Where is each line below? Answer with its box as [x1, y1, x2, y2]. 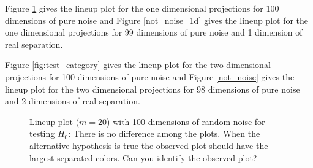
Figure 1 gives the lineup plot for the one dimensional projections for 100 [5, 2, 279, 14]
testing [29, 127, 55, 140]
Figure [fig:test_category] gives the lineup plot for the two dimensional [5, 58, 271, 71]
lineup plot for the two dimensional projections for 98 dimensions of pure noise [5, 82, 300, 95]
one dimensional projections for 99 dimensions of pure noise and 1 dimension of [5, 26, 303, 39]
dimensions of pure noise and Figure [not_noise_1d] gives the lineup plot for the [5, 13, 309, 26]
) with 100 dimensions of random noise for [107, 115, 265, 128]
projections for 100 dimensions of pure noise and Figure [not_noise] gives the [5, 70, 295, 83]
